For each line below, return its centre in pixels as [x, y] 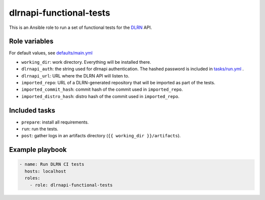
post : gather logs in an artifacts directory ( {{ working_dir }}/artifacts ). [101, 136]
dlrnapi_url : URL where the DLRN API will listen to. [75, 75]
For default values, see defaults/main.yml [51, 53]
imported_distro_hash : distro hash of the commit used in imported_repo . [100, 96]
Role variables [31, 41]
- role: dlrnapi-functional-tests [71, 185]
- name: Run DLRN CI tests [52, 164]
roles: [33, 178]
